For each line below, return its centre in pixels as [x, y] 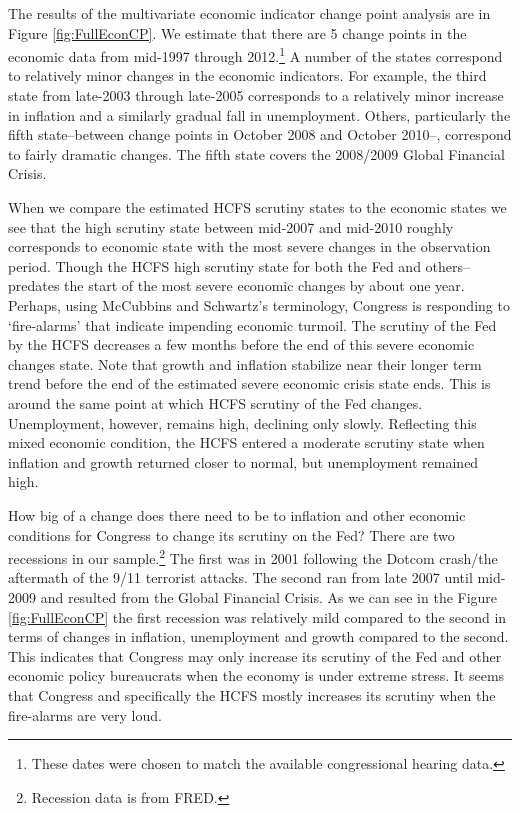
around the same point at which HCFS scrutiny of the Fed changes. [215, 402]
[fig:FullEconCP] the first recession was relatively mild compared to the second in [257, 616]
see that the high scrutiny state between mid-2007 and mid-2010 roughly [231, 226]
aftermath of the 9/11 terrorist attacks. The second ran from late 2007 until [240, 577]
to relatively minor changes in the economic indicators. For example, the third [247, 75]
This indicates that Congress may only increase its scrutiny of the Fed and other [255, 655]
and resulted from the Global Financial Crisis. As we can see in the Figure [269, 596]
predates [34, 285]
